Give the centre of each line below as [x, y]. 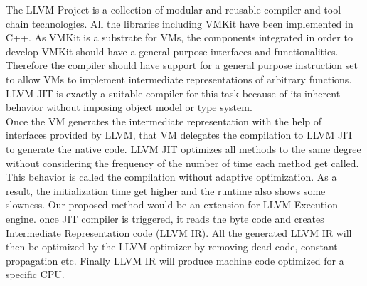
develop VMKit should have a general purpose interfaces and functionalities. [172, 51]
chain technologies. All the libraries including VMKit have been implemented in [180, 23]
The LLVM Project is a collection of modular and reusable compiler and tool [174, 9]
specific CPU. [35, 274]
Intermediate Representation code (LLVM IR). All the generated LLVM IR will [179, 232]
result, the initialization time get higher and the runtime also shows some [166, 190]
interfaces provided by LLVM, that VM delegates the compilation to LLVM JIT [180, 135]
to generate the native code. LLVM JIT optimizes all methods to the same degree [183, 148]
